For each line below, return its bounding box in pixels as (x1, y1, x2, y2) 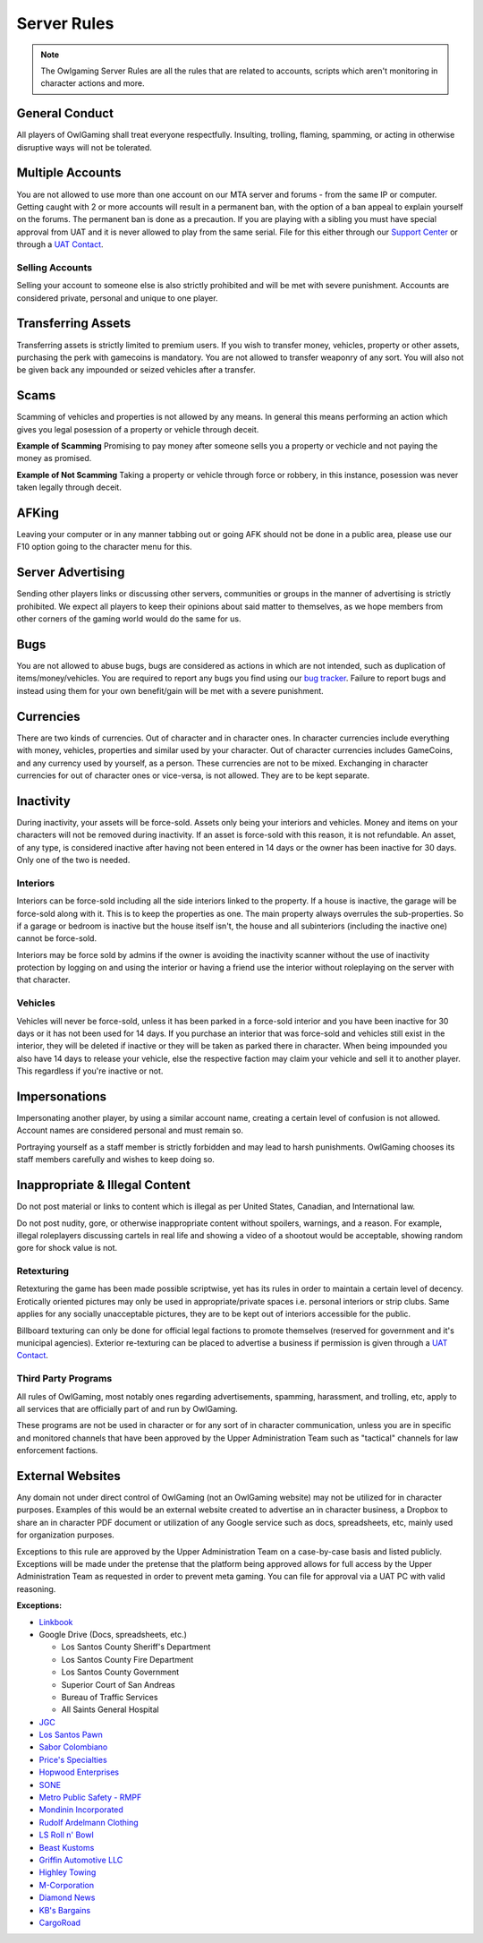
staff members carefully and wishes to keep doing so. (16, 1154, 215, 1165)
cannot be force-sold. (16, 933, 97, 944)
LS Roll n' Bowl (38, 1829, 94, 1840)
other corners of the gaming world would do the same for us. (16, 613, 241, 624)
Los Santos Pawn (38, 1729, 103, 1741)
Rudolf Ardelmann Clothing (38, 1817, 139, 1827)
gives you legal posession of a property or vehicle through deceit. (16, 424, 259, 434)
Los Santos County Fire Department (61, 1654, 194, 1665)
